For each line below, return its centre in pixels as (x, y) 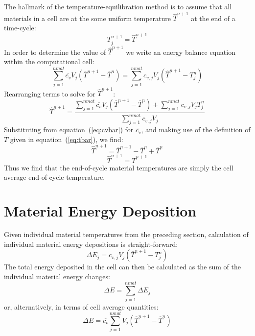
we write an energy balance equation (181, 52)
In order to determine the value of (55, 52)
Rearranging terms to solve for (50, 93)
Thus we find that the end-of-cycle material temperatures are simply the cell (119, 167)
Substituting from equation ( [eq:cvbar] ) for (69, 130)
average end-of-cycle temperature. (55, 177)
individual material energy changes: (57, 276)
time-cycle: (20, 27)
